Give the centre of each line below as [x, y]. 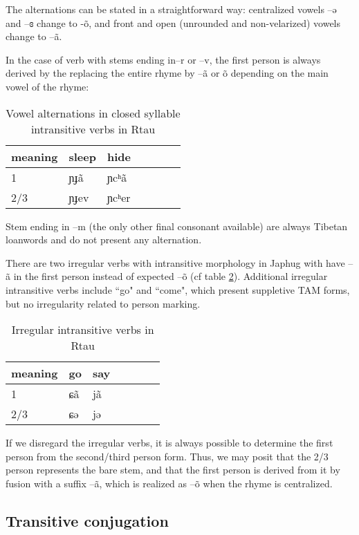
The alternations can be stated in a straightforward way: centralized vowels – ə [171, 9]
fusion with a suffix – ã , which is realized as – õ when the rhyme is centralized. [169, 483]
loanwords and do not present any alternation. [104, 240]
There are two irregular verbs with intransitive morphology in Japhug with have [175, 262]
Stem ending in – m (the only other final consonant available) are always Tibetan [177, 226]
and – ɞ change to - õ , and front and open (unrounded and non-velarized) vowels [173, 22]
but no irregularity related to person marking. [103, 303]
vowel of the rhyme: [47, 86]
